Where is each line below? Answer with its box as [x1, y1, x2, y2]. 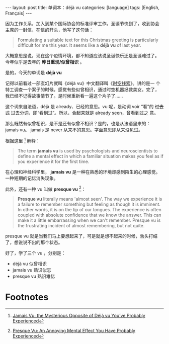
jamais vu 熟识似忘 [12, 267, 51, 273]
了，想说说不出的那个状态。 [5, 239, 63, 245]
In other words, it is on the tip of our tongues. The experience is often [17, 207, 162, 213]
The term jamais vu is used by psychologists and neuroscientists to [17, 147, 158, 154]
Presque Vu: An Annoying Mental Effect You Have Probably [12, 328, 136, 334]
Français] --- [5, 10, 32, 16]
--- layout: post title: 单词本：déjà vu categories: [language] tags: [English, [5, 5, 160, 11]
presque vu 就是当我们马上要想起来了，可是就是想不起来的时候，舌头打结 [5, 233, 158, 239]
